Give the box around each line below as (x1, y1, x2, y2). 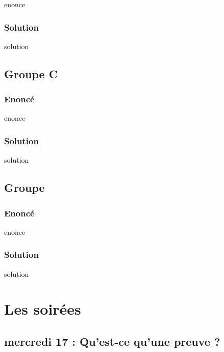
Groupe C (4, 65, 58, 81)
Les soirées (4, 298, 81, 319)
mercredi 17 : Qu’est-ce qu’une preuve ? (4, 333, 220, 349)
